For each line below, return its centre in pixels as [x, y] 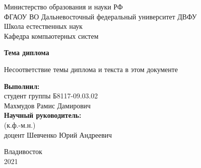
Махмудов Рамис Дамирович [47, 105]
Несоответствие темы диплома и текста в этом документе [91, 69]
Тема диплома [27, 52]
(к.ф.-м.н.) [20, 125]
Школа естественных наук [43, 26]
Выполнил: [22, 86]
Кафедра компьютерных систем [51, 36]
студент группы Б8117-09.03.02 [51, 96]
